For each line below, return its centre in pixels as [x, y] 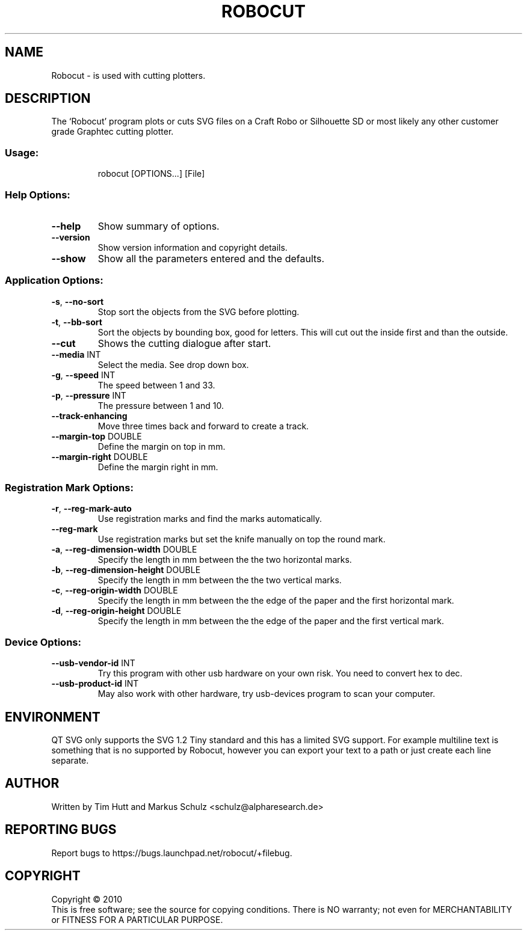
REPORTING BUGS [61, 830]
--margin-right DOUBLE [100, 456]
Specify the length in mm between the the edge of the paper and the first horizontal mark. [276, 601]
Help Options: [38, 195]
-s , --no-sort [78, 301]
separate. [70, 761]
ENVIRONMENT [53, 717]
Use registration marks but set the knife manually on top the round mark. [242, 539]
